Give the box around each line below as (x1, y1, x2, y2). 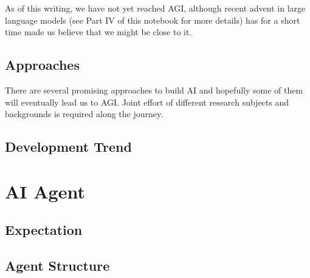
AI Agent (5, 178, 85, 203)
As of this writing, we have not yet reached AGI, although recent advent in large (5, 2, 306, 14)
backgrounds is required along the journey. (5, 107, 164, 120)
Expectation (5, 220, 83, 239)
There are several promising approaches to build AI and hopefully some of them (5, 83, 303, 96)
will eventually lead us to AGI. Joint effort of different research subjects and (5, 95, 289, 108)
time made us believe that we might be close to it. (5, 25, 192, 38)
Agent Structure (5, 256, 110, 275)
